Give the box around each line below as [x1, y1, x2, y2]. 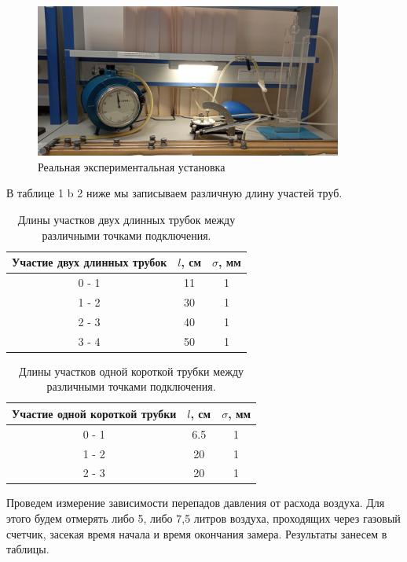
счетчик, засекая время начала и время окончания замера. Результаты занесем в [6, 525, 387, 542]
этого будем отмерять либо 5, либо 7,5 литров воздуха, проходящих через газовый [6, 510, 401, 527]
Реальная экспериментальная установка [38, 158, 225, 174]
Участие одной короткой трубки [12, 405, 177, 421]
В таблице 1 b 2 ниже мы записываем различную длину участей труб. [6, 185, 343, 201]
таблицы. [6, 541, 49, 557]
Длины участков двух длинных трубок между [17, 211, 236, 228]
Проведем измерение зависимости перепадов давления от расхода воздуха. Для [6, 494, 385, 511]
